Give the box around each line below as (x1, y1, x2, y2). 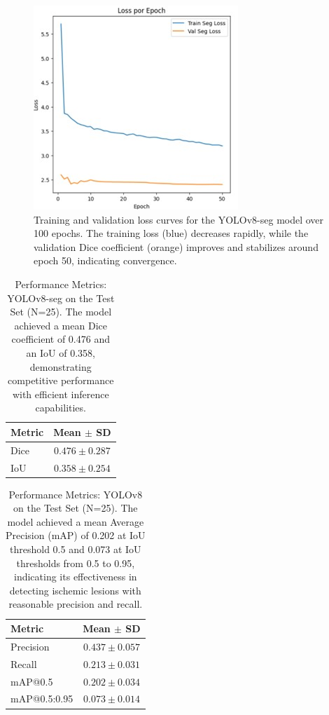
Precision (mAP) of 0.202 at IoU (6, 528, 146, 543)
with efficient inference (12, 386, 109, 401)
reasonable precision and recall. (8, 597, 143, 611)
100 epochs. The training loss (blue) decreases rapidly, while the (34, 226, 309, 240)
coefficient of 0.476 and (11, 332, 110, 346)
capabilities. (35, 400, 86, 415)
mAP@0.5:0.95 (10, 691, 73, 706)
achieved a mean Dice (14, 318, 107, 332)
